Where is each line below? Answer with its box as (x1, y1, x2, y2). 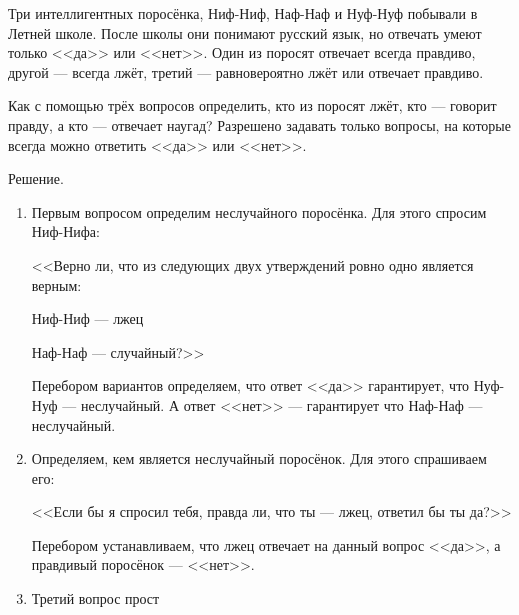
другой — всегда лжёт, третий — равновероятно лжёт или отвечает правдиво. (8, 61, 484, 82)
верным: (31, 274, 82, 295)
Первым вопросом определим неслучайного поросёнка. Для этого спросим (31, 201, 487, 222)
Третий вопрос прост (31, 588, 160, 609)
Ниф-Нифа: (31, 221, 100, 242)
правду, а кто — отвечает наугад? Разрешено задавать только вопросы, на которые (8, 114, 511, 135)
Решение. (8, 168, 64, 189)
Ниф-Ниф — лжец (31, 308, 144, 329)
